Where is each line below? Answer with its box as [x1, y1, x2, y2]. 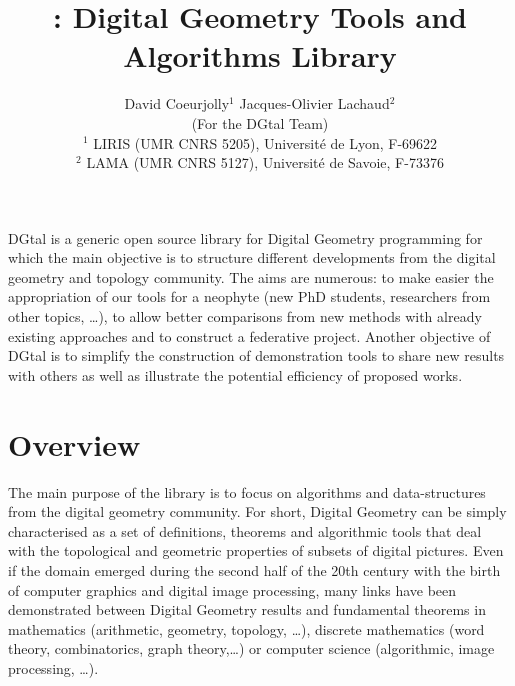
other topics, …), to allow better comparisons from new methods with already [8, 306, 482, 327]
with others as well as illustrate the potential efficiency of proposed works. [8, 364, 463, 385]
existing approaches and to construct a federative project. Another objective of [8, 325, 491, 346]
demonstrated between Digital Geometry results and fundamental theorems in [8, 599, 486, 620]
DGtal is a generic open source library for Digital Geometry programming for [8, 227, 483, 248]
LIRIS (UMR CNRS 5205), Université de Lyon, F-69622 [93, 132, 438, 153]
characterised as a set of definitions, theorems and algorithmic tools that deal [8, 520, 482, 541]
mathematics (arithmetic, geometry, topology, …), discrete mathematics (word [8, 618, 485, 639]
